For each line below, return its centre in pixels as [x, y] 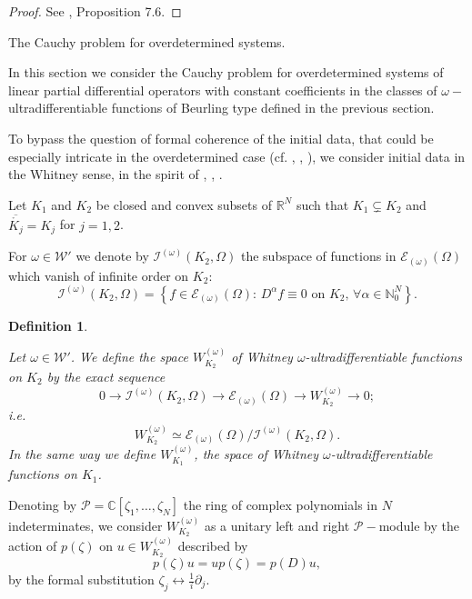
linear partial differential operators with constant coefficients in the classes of [223, 90]
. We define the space [129, 357]
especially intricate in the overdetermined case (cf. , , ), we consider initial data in [237, 156]
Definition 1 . [48, 325]
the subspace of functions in [318, 256]
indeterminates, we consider [85, 525]
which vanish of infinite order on [99, 275]
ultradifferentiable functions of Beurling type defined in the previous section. [221, 108]
